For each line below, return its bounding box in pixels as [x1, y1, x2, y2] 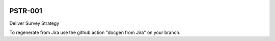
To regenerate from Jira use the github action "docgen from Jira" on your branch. [9, 29, 181, 35]
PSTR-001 [9, 7, 43, 15]
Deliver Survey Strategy [9, 20, 60, 26]
